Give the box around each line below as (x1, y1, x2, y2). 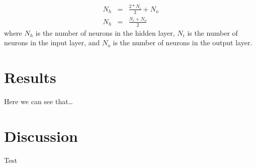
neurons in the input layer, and (4, 37, 100, 48)
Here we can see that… (4, 96, 73, 106)
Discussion (4, 125, 78, 146)
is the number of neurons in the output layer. (113, 37, 252, 48)
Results (4, 67, 56, 87)
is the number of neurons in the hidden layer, (35, 27, 175, 38)
